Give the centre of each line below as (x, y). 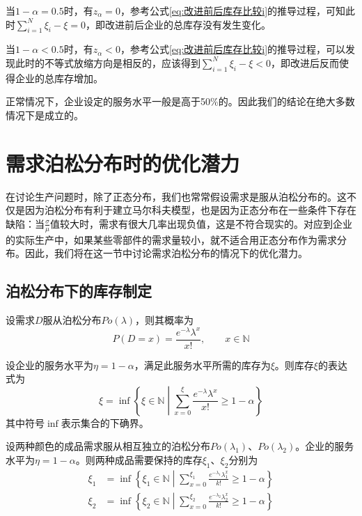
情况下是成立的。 (45, 115)
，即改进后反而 (305, 62)
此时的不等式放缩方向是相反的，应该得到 (108, 62)
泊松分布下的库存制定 (79, 291)
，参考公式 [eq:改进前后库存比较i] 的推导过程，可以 (233, 49)
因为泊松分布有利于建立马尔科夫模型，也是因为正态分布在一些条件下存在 (190, 210)
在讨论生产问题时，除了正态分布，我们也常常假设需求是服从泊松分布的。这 (176, 196)
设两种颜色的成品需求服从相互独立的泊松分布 (108, 446)
